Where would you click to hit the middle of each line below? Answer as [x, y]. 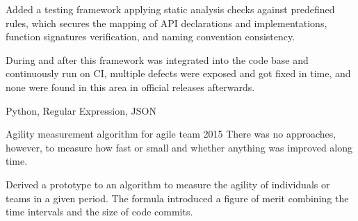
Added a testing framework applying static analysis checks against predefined [170, 9]
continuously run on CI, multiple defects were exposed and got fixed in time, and [178, 73]
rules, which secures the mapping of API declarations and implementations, [166, 23]
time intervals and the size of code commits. [99, 212]
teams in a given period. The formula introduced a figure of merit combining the [177, 198]
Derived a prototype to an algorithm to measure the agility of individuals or [168, 184]
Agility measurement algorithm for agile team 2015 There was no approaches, [171, 134]
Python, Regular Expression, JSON [81, 110]
